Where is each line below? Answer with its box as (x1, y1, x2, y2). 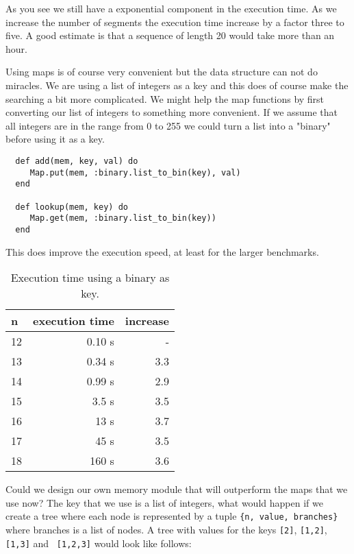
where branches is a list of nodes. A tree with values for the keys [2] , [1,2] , (5, 522, 327, 536)
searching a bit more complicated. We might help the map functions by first (5, 91, 325, 106)
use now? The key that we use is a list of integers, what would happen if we (5, 495, 323, 509)
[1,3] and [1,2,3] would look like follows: (5, 535, 192, 550)
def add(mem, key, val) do (15, 156, 138, 166)
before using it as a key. (5, 132, 105, 146)
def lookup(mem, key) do (15, 202, 128, 212)
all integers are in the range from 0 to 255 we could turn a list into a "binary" (5, 118, 331, 132)
